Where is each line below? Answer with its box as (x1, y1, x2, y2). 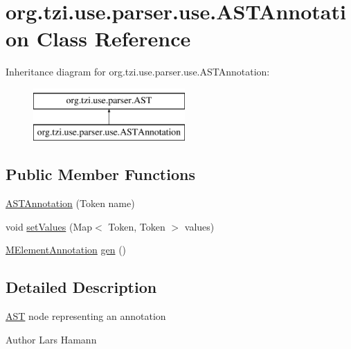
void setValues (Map (6, 219, 93, 233)
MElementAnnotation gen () (6, 242, 127, 257)
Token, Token (108, 219, 165, 233)
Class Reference (36, 24, 191, 53)
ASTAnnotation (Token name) (6, 196, 135, 211)
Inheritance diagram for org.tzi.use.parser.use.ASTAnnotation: (6, 64, 270, 79)
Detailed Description (6, 276, 157, 298)
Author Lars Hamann (6, 332, 97, 346)
